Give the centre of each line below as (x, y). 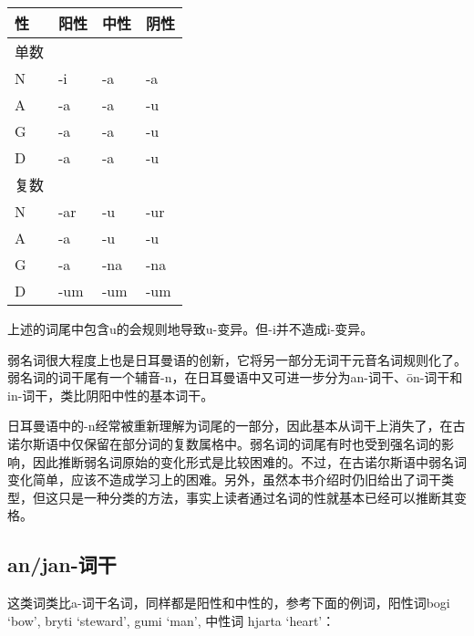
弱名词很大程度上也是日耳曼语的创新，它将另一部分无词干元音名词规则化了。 (237, 359)
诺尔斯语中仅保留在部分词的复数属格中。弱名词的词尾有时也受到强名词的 (224, 443)
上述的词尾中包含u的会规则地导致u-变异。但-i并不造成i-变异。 (191, 328)
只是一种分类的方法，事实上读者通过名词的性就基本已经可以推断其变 (262, 497)
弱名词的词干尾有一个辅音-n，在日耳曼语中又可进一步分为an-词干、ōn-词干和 (235, 377)
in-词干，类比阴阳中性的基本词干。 (111, 395)
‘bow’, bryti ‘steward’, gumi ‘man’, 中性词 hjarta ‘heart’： (171, 620)
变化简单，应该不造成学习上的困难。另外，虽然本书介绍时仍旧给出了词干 (224, 480)
